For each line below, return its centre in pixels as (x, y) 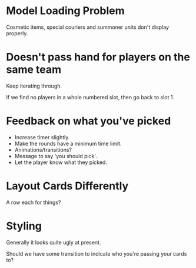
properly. (17, 33)
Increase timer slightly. (42, 137)
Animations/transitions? (43, 150)
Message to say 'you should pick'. (56, 156)
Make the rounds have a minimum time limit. (68, 143)
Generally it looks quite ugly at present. (54, 242)
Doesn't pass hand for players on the (98, 57)
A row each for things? (34, 202)
